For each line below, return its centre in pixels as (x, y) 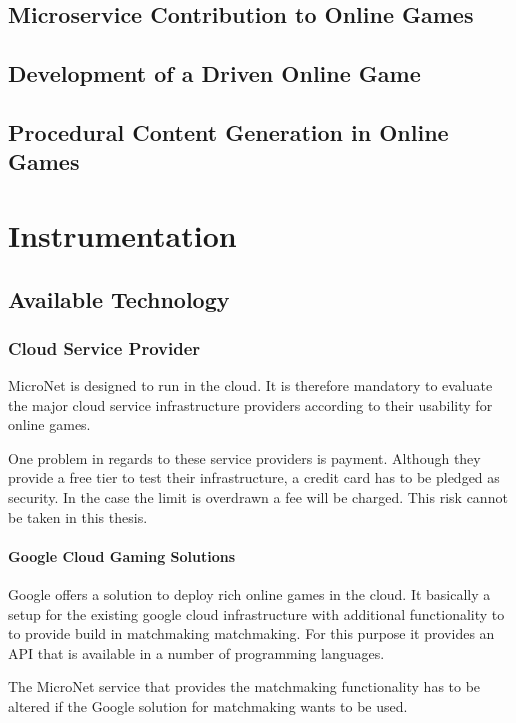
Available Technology (119, 298)
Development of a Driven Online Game (214, 73)
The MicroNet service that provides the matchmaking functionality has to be (244, 686)
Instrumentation (122, 234)
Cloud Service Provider (104, 347)
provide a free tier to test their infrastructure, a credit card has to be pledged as (254, 477)
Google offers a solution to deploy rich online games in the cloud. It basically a (249, 594)
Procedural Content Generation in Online (228, 131)
